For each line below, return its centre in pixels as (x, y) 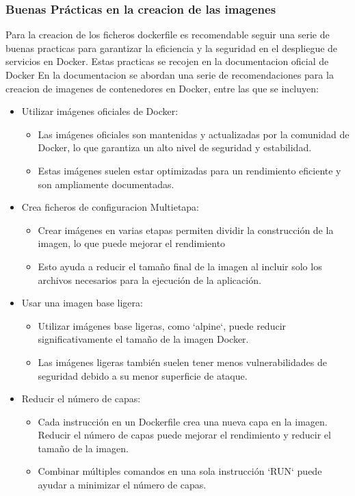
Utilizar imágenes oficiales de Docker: (100, 111)
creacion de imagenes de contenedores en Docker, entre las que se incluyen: (162, 88)
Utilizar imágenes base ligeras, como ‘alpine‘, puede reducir (162, 325)
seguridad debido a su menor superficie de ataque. (143, 375)
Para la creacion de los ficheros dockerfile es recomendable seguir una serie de (168, 35)
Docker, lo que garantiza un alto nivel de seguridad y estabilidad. (175, 147)
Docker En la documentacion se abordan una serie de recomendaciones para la (170, 75)
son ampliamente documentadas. (106, 184)
